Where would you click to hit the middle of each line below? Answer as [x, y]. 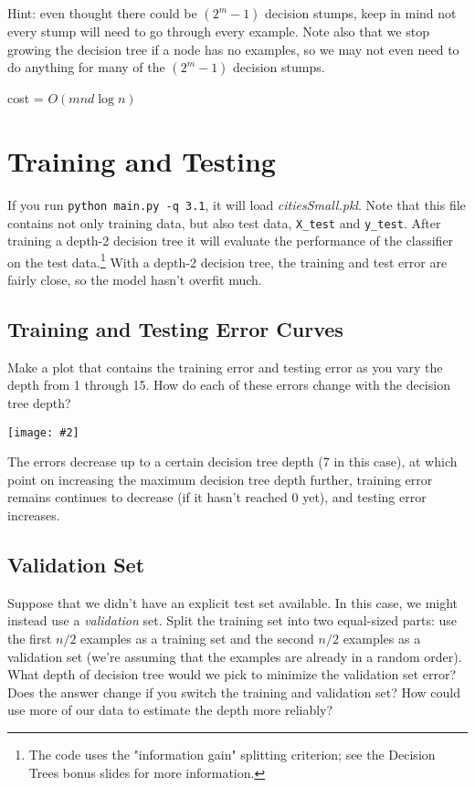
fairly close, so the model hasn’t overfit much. [135, 280]
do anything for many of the [86, 67]
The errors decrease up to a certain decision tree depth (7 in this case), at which [232, 462]
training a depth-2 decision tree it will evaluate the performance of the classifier [231, 241]
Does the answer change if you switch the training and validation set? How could [234, 692]
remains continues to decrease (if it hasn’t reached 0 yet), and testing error [217, 497]
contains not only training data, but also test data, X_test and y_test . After [224, 222]
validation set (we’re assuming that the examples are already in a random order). [235, 656]
